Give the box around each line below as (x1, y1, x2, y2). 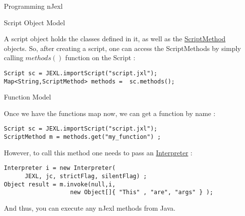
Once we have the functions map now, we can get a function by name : (4, 108, 216, 118)
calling (4, 52, 23, 63)
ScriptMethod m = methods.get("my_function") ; (4, 133, 161, 141)
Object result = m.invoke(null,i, (4, 181, 116, 188)
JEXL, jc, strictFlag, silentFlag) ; (24, 173, 147, 180)
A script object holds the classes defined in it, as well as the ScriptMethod (4, 33, 226, 44)
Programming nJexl (4, 1, 63, 11)
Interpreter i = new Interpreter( (4, 165, 116, 172)
